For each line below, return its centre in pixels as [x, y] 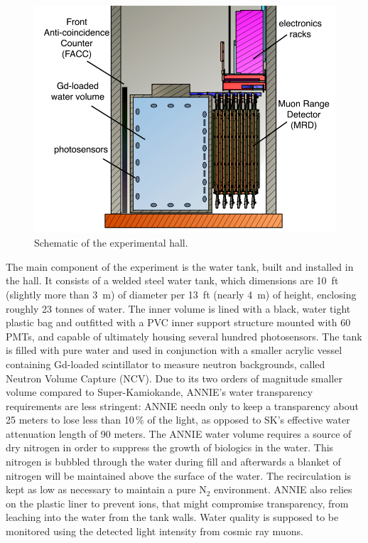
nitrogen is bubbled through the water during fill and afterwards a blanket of [173, 462]
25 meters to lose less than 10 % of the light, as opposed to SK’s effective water [178, 420]
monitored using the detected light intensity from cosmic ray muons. [155, 531]
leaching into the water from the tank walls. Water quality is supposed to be [172, 517]
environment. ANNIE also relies [283, 489]
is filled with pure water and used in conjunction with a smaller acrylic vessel [174, 350]
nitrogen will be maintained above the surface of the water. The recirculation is [179, 475]
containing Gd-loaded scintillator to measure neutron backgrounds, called [166, 364]
